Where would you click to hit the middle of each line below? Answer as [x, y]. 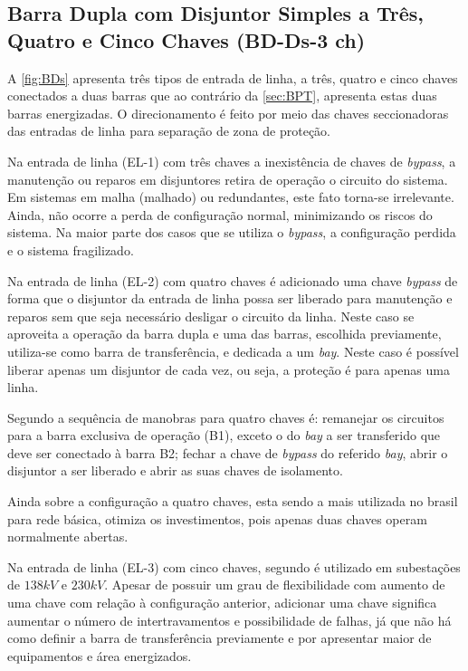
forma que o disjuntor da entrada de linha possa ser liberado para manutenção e [230, 298]
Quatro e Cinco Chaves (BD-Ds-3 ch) [186, 39]
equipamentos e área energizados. [100, 655]
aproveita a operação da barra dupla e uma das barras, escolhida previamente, [224, 334]
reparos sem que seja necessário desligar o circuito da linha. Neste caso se [211, 316]
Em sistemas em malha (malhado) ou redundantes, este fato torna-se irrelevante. [231, 197]
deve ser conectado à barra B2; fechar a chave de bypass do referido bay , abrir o [228, 452]
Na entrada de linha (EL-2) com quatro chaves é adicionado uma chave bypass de [233, 280]
